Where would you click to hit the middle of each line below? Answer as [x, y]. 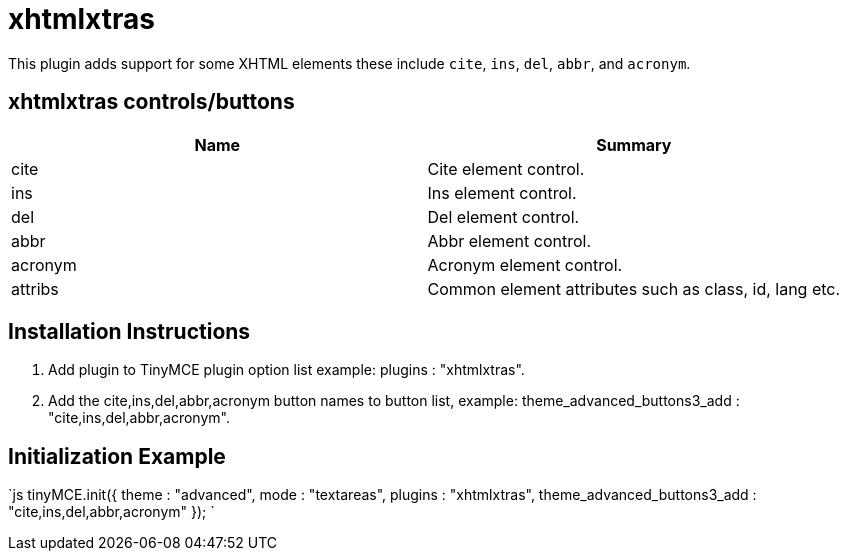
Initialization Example [117, 456]
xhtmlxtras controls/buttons [151, 102]
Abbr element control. [509, 240]
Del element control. [503, 216]
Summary [634, 144]
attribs [35, 288]
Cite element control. [506, 168]
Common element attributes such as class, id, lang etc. [634, 288]
